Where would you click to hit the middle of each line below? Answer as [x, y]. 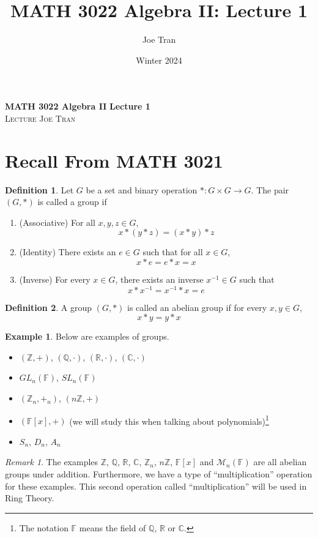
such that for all [173, 252]
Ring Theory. [30, 498]
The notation [44, 527]
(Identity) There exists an [68, 252]
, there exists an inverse [159, 279]
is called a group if [72, 202]
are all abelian [280, 462]
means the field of [113, 527]
